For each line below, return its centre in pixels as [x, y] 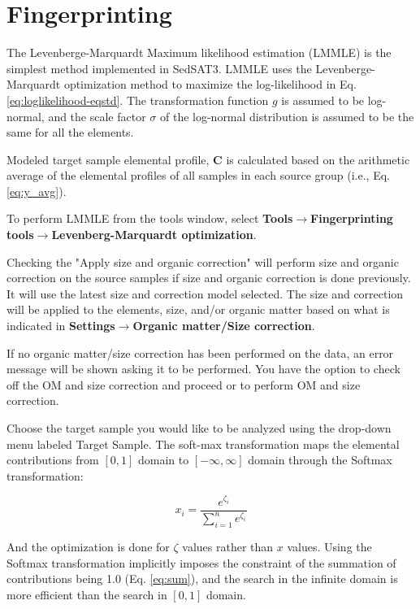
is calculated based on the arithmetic [318, 159]
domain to [163, 460]
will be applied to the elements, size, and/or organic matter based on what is [198, 309]
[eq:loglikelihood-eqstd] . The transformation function [138, 100]
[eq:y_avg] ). [37, 191]
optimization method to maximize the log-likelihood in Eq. [210, 84]
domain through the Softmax [320, 460]
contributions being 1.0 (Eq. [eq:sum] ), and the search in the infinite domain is [202, 579]
